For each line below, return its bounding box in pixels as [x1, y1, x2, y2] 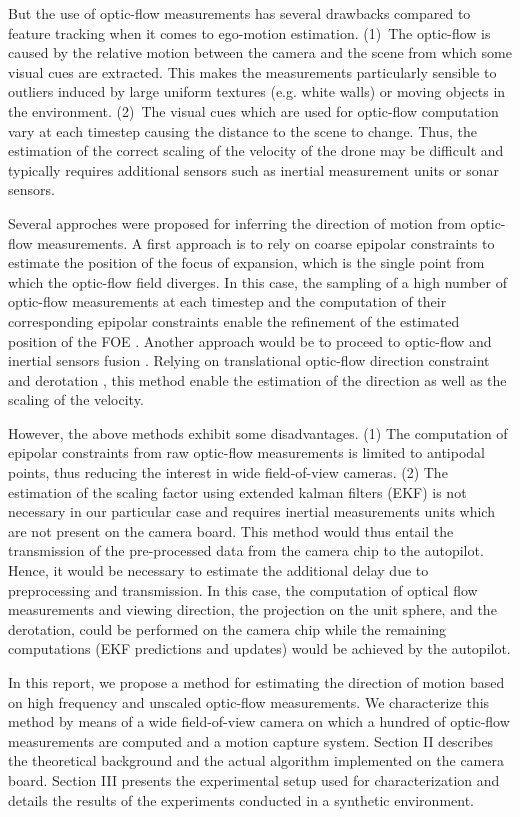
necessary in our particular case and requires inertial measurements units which [8, 501, 495, 522]
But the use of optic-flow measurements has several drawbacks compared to [8, 3, 471, 23]
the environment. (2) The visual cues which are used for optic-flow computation [8, 100, 499, 121]
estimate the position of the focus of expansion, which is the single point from [8, 252, 485, 273]
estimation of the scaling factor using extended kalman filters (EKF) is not [8, 481, 467, 502]
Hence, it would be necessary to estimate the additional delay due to [8, 560, 429, 581]
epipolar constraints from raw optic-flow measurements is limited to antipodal [8, 442, 485, 463]
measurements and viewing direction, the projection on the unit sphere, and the [8, 599, 497, 620]
